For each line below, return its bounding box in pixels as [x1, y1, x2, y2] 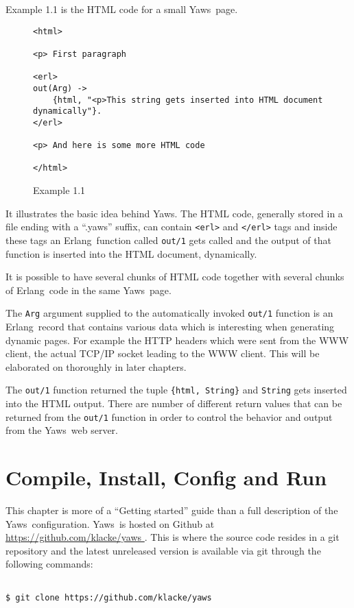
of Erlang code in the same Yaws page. [5, 282, 172, 297]
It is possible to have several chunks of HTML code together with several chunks [5, 269, 344, 284]
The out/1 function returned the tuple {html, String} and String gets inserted [5, 382, 347, 397]
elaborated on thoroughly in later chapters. [5, 359, 187, 374]
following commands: [5, 557, 93, 571]
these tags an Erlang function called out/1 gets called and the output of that [5, 232, 331, 247]
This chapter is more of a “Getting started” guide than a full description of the [5, 503, 338, 518]
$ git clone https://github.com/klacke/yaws [5, 592, 212, 603]
